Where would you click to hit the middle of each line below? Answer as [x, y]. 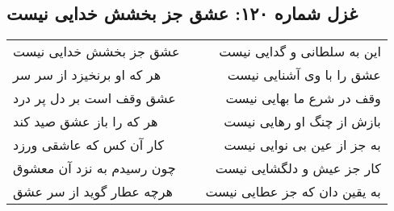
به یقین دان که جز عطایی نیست [293, 192]
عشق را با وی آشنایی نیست [304, 75]
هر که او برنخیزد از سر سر [87, 75]
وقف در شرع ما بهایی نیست [303, 98]
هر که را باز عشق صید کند [86, 122]
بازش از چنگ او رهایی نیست [302, 122]
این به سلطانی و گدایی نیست [300, 52]
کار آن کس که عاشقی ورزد [88, 145]
